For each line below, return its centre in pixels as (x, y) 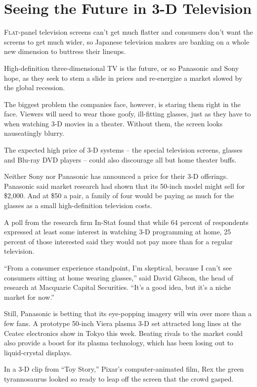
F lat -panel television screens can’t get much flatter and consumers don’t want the (128, 32)
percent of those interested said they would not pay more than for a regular (118, 241)
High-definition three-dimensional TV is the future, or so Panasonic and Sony (122, 68)
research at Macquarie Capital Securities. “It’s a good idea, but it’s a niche (118, 287)
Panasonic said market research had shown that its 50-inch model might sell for (125, 186)
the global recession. (35, 87)
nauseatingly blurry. (34, 133)
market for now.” (29, 297)
